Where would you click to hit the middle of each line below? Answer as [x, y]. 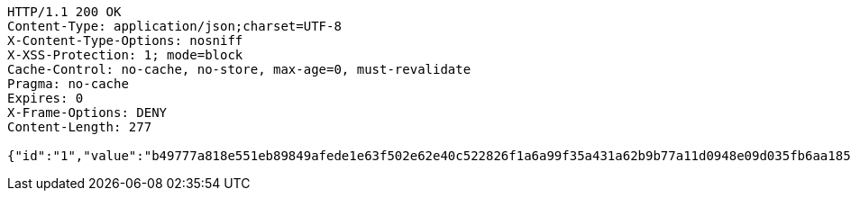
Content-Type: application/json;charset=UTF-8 [174, 26]
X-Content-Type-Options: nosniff [125, 40]
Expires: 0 [46, 98]
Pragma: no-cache [68, 84]
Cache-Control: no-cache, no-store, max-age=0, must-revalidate [239, 69]
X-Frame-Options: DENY [87, 112]
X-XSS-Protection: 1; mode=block [125, 55]
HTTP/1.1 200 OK [64, 12]
